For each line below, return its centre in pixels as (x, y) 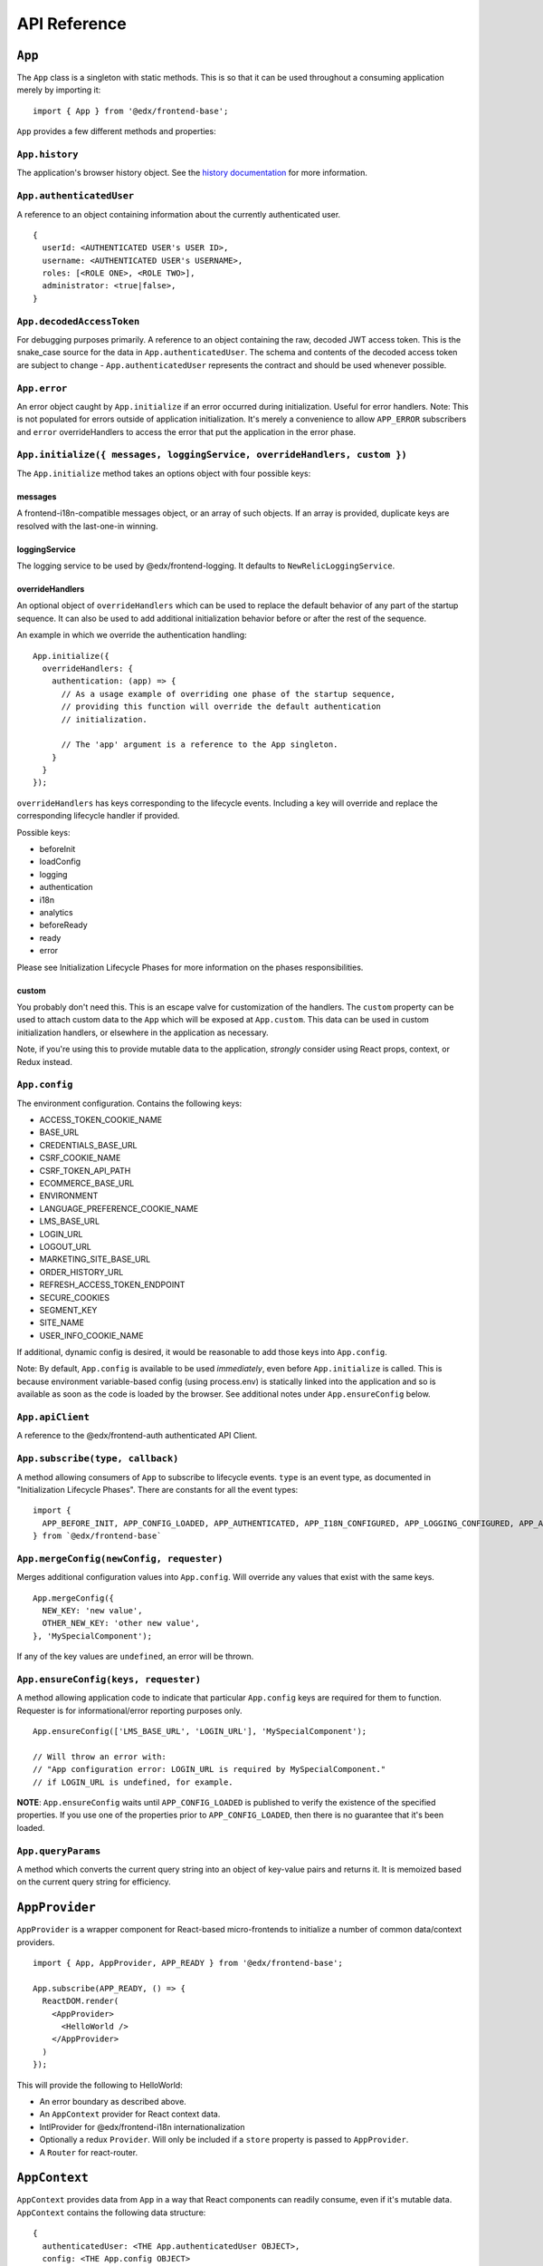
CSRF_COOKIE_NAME (80, 1158)
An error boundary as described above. (113, 2101)
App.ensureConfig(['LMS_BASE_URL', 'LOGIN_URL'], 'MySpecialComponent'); (200, 1732)
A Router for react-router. (89, 2152)
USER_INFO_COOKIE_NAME (91, 1335)
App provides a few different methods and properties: (116, 131)
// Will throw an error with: (100, 1757)
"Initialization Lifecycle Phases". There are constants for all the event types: (157, 1489)
